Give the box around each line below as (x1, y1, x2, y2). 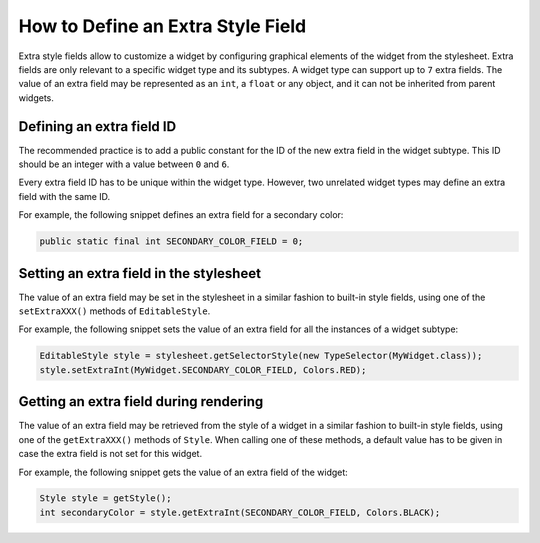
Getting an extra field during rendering (18, 393, 264, 410)
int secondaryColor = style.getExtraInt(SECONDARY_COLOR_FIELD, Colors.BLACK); (39, 506, 441, 518)
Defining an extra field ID (18, 118, 177, 135)
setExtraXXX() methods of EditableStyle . (18, 305, 211, 317)
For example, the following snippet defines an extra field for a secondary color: (18, 209, 344, 221)
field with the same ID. (18, 190, 111, 202)
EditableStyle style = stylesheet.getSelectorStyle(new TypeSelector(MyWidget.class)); (39, 350, 483, 362)
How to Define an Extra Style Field (18, 15, 307, 37)
